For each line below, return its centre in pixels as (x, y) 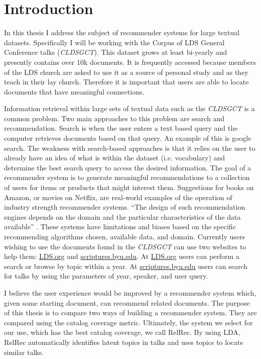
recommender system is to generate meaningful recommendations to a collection (127, 177)
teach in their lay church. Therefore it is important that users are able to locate (126, 82)
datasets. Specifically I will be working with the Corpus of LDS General (114, 42)
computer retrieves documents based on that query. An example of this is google (128, 138)
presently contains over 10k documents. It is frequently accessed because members (130, 62)
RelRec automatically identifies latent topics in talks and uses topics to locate (124, 342)
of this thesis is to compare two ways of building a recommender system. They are (130, 312)
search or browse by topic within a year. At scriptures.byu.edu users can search (126, 266)
